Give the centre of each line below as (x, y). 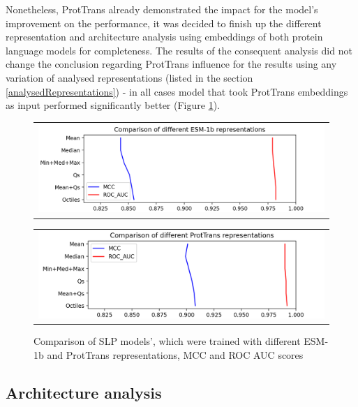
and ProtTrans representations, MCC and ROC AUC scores (175, 355)
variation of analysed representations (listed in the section (129, 77)
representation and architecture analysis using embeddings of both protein (164, 37)
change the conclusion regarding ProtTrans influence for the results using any (171, 64)
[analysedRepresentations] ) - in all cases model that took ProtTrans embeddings (177, 91)
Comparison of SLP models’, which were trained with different (167, 341)
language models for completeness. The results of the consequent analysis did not (179, 50)
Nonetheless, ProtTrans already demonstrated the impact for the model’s (162, 9)
